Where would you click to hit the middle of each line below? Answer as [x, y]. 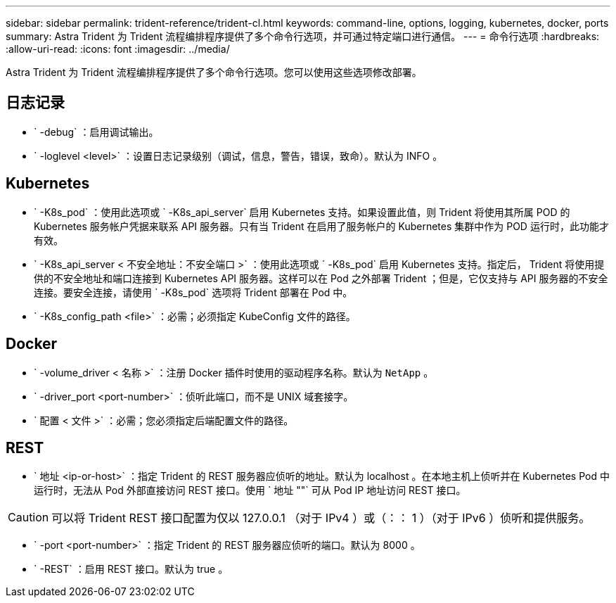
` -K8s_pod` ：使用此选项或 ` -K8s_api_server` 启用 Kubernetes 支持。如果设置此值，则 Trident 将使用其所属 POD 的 [302, 212]
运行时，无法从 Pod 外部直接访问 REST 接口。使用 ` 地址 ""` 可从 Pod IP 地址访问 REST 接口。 [250, 490]
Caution [28, 518]
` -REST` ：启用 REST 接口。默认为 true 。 [131, 569]
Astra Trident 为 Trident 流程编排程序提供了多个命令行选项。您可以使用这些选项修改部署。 [214, 72]
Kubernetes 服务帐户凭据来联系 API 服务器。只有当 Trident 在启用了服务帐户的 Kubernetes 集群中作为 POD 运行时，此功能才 [321, 226]
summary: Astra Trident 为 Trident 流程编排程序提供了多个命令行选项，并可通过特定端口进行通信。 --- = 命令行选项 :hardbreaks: [303, 36]
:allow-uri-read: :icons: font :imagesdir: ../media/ [118, 49]
